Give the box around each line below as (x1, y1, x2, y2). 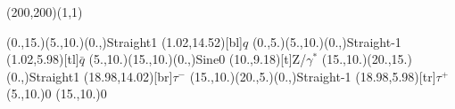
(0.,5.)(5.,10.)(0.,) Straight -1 (252, 32, 401, 51)
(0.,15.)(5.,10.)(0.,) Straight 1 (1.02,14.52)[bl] (6, 32, 243, 51)
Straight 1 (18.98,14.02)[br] (29, 66, 173, 85)
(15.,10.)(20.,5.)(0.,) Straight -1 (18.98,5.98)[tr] (189, 66, 436, 85)
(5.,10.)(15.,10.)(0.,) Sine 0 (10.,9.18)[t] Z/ (88, 50, 307, 68)
